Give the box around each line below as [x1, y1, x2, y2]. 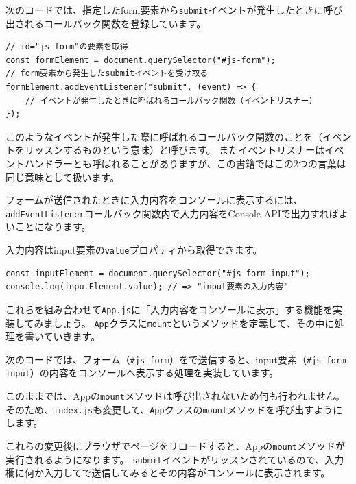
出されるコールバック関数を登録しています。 [5, 16, 206, 30]
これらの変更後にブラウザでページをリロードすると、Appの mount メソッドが [5, 439, 346, 452]
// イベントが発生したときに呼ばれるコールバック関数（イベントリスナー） [25, 95, 318, 106]
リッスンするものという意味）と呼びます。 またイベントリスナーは [24, 143, 325, 157]
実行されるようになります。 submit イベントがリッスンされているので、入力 [5, 452, 344, 466]
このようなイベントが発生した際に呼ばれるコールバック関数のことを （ [5, 129, 322, 143]
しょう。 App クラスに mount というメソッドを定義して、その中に [53, 315, 335, 330]
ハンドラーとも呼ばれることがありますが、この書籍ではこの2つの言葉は [24, 156, 346, 170]
